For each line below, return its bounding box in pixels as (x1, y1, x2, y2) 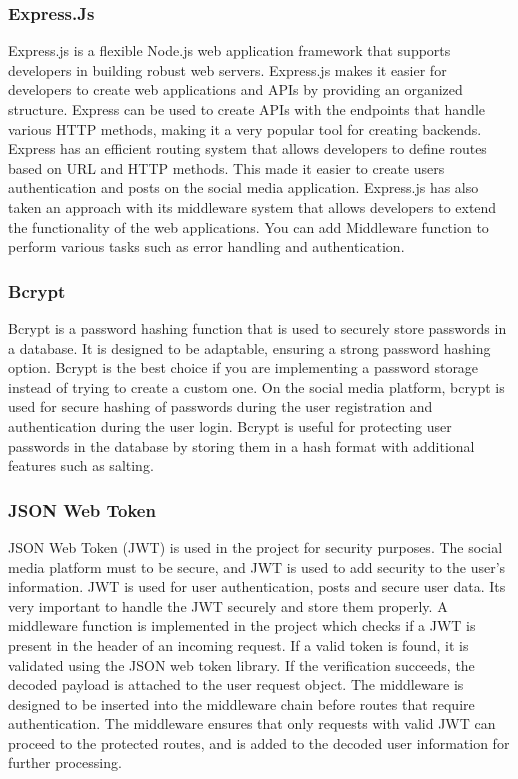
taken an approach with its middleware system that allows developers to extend (8, 196, 497, 217)
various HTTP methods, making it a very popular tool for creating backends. (8, 118, 482, 139)
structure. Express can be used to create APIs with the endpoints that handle (8, 99, 486, 119)
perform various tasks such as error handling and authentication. (8, 236, 405, 257)
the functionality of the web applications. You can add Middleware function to (8, 216, 489, 237)
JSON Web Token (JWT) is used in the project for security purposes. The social (8, 536, 503, 557)
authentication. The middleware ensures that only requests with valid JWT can (8, 713, 496, 734)
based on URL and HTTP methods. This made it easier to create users (8, 157, 445, 178)
